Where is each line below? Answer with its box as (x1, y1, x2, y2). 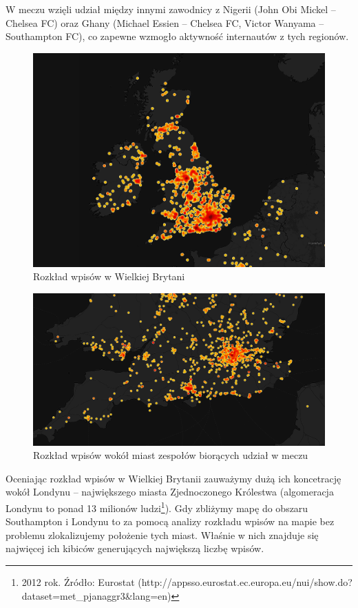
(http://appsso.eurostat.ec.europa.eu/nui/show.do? (138, 575, 352, 589)
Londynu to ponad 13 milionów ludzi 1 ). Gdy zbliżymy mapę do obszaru (6, 499, 308, 515)
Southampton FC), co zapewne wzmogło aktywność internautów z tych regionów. (6, 29, 349, 43)
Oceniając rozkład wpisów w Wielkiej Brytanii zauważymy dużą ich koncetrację (6, 471, 341, 485)
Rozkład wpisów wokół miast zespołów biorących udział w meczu (33, 448, 308, 462)
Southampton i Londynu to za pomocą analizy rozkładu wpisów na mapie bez (6, 514, 335, 529)
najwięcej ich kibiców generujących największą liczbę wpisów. (6, 541, 264, 556)
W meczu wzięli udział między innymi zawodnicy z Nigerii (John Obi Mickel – (6, 2, 336, 16)
